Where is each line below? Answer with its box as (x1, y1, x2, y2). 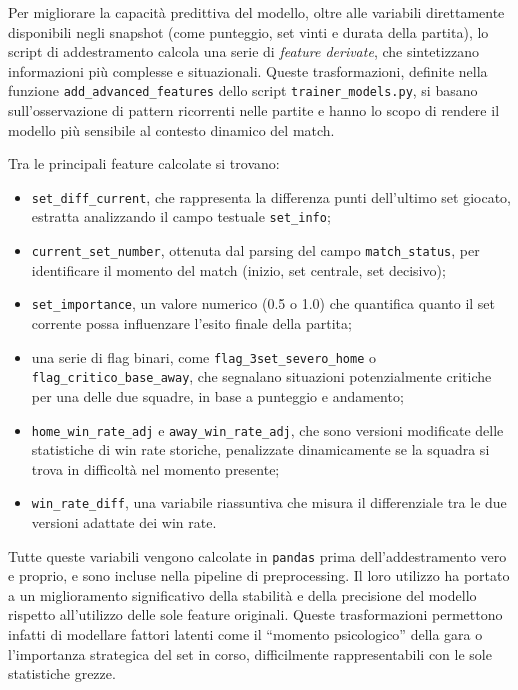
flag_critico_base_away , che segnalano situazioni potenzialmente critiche (31, 366, 492, 387)
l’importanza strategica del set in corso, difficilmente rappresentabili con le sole (8, 643, 492, 664)
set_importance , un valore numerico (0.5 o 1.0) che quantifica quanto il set (31, 293, 496, 314)
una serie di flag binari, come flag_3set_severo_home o (31, 346, 376, 367)
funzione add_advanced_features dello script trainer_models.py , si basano (8, 80, 478, 101)
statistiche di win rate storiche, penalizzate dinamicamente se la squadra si (31, 439, 490, 460)
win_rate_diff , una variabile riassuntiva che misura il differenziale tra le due (31, 492, 507, 513)
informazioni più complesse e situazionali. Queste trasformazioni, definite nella (8, 60, 488, 81)
